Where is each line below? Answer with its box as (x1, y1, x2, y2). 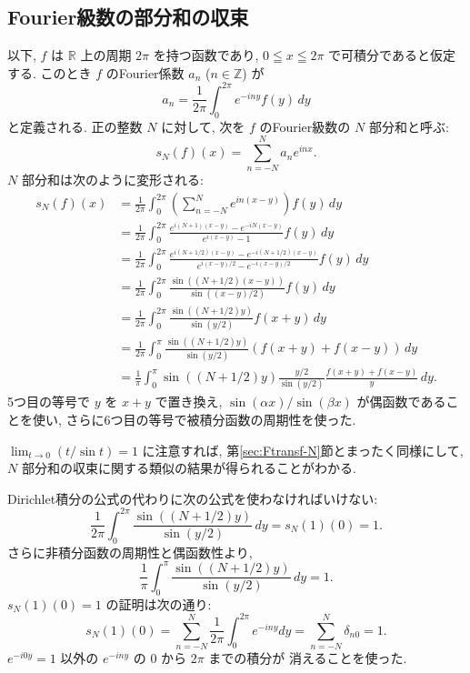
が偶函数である (356, 392, 446, 411)
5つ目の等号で (7, 392, 90, 411)
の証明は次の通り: (105, 594, 212, 613)
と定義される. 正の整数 (7, 116, 143, 136)
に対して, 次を (161, 116, 245, 136)
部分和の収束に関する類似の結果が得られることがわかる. (21, 458, 356, 477)
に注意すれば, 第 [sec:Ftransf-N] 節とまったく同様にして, (142, 440, 464, 459)
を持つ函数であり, (153, 45, 259, 65)
